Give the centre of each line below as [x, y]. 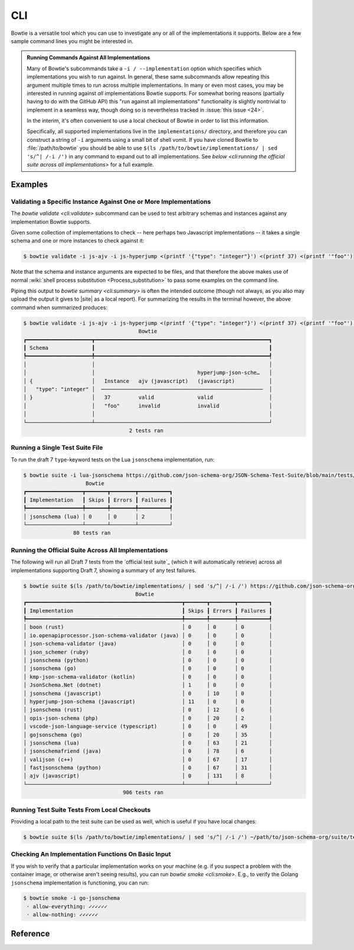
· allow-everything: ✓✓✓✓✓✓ [67, 906]
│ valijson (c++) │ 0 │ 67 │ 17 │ [148, 759]
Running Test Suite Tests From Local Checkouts [81, 809]
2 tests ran [146, 430]
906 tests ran [143, 793]
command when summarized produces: [59, 307]
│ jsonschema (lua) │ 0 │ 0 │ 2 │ [98, 516]
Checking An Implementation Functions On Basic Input [91, 854]
